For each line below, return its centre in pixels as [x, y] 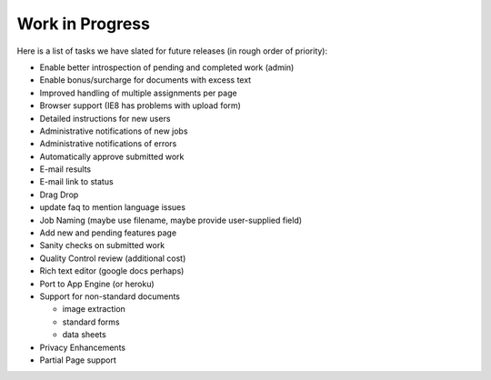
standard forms [91, 322]
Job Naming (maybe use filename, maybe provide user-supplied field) [171, 220]
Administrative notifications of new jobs [114, 131]
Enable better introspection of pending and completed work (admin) [167, 67]
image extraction [94, 309]
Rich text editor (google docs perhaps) [112, 271]
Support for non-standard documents [110, 296]
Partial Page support [78, 360]
